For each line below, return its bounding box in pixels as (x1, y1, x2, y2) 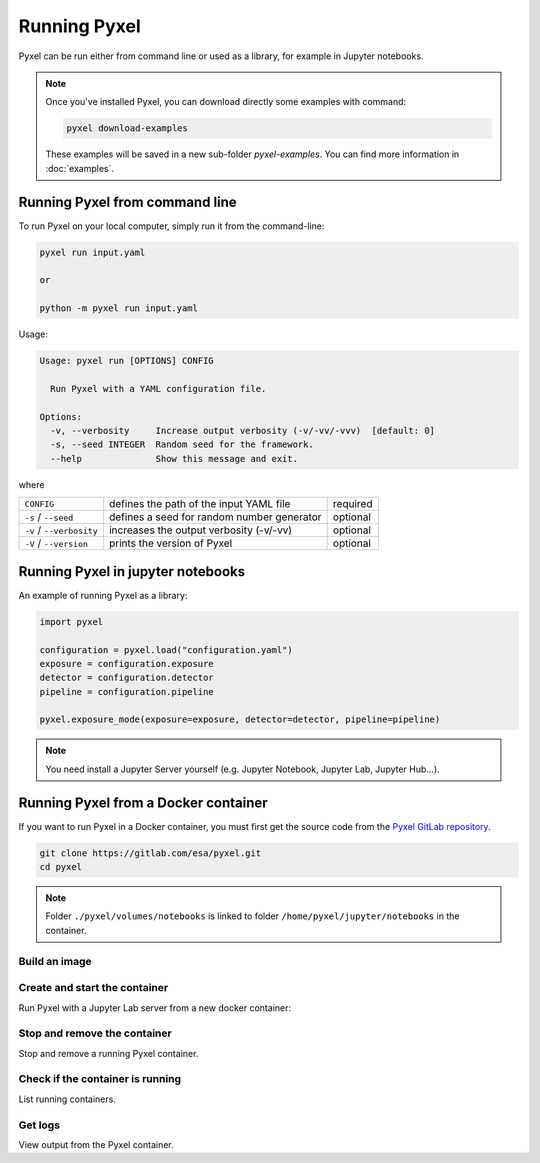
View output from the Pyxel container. (18, 1139, 174, 1150)
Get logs (18, 1118, 60, 1132)
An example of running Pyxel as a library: (18, 589, 188, 601)
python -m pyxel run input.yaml (39, 303, 199, 314)
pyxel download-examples (66, 123, 189, 134)
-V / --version (24, 536, 89, 550)
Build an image (18, 954, 92, 968)
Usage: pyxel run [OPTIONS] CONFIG (39, 355, 214, 367)
